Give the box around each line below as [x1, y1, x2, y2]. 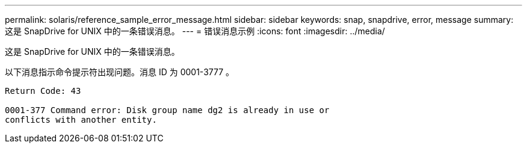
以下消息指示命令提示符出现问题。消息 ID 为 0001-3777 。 [5, 67, 235, 77]
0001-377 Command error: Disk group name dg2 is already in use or [5, 105, 330, 115]
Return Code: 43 [5, 86, 81, 96]
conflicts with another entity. [5, 115, 157, 125]
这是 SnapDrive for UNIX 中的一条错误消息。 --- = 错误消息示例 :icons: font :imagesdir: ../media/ [5, 26, 385, 36]
